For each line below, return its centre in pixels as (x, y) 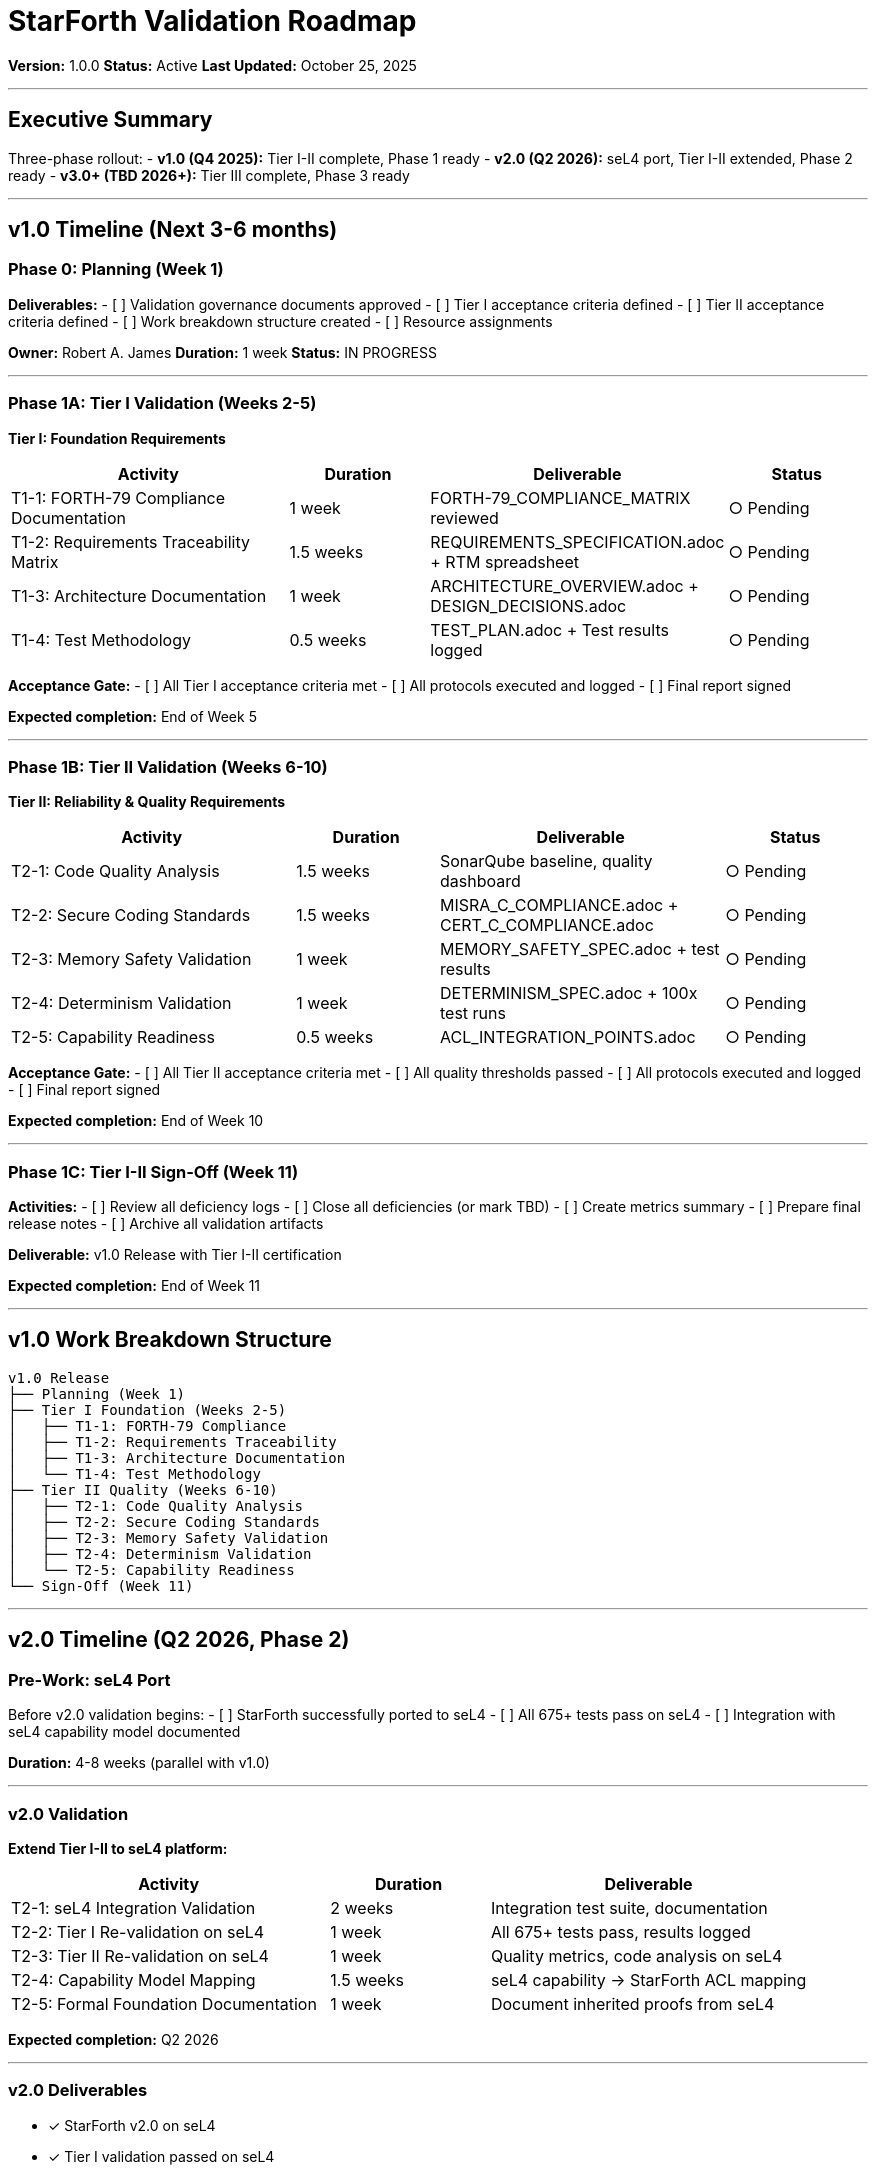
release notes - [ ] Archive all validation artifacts (166, 1224)
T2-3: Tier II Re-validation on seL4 (140, 1955)
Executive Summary (110, 120)
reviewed (464, 517)
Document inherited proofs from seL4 (632, 2003)
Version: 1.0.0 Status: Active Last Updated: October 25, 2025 (212, 65)
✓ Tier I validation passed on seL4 (161, 2156)
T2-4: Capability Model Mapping (133, 1979)
